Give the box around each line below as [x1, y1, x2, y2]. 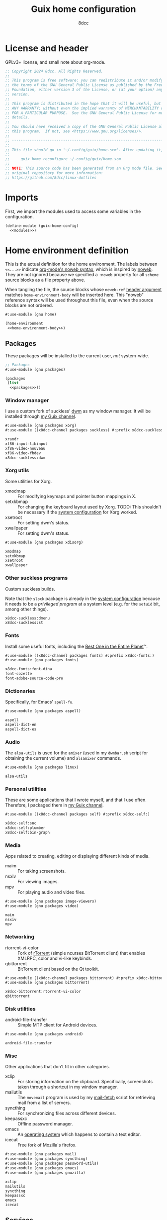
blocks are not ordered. [5, 303, 53, 308]
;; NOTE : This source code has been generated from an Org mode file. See [5, 166, 164, 171]
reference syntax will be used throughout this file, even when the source [5, 297, 154, 303]
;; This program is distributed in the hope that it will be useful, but [5, 101, 162, 106]
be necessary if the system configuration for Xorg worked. [17, 509, 138, 515]
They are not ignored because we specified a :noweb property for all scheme [5, 272, 159, 278]
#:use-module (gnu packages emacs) [5, 1166, 79, 1171]
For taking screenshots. [17, 868, 66, 874]
